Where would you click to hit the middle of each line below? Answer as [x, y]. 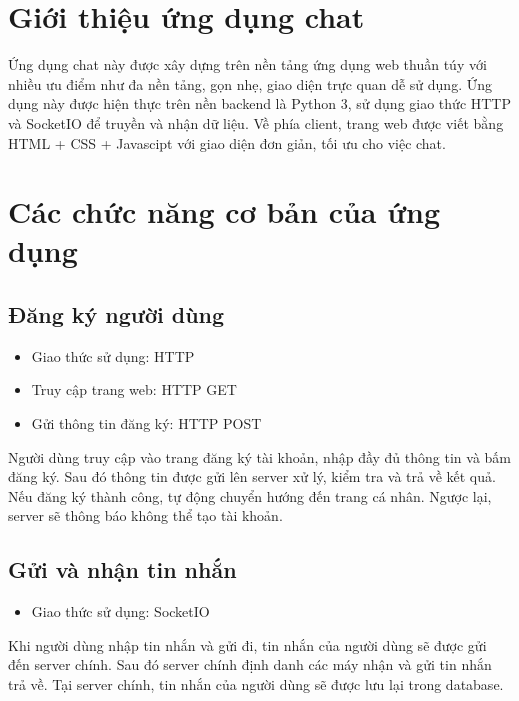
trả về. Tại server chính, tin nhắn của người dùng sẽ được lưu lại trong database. [256, 684]
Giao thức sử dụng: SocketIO [120, 611]
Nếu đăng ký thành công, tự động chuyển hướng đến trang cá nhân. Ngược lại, [250, 495]
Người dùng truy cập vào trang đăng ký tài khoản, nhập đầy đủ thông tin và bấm [259, 456]
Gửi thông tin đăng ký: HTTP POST [146, 423]
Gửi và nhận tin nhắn [122, 569]
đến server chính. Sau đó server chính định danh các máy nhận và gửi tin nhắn [250, 664]
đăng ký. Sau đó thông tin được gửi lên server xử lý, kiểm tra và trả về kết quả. [252, 476]
